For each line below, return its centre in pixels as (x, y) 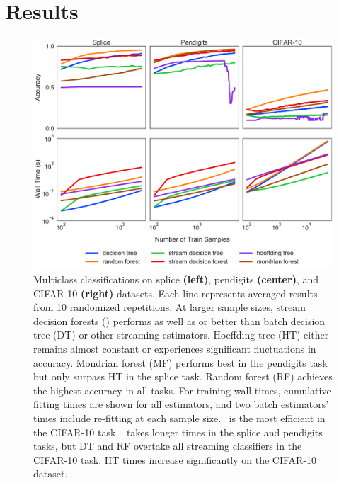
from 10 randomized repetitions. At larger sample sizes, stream (169, 307)
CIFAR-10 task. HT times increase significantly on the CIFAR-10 (175, 459)
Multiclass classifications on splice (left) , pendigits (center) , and (176, 279)
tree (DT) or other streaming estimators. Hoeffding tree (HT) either (181, 335)
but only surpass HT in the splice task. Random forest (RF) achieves (183, 376)
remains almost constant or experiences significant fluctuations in (175, 348)
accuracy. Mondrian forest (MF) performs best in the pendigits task (180, 362)
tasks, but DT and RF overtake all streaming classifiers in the (168, 446)
